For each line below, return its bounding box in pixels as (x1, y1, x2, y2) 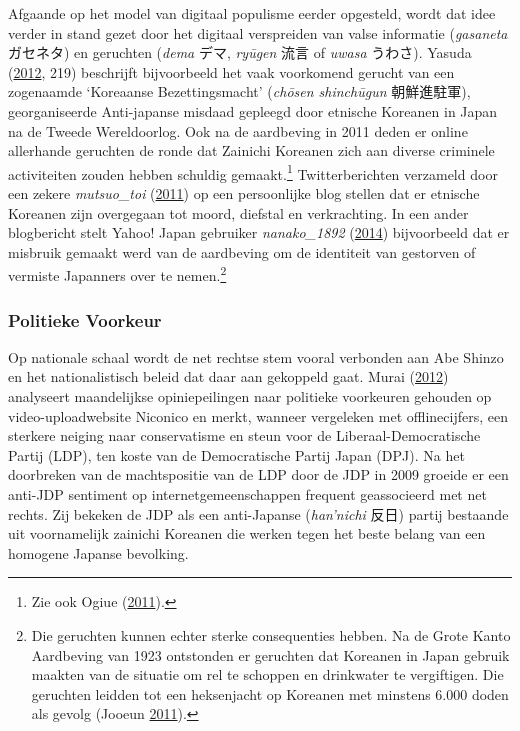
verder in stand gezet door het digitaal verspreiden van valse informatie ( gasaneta (8, 22, 508, 43)
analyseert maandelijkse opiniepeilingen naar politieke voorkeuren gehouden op (8, 386, 492, 407)
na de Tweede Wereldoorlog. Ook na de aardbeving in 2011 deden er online (8, 120, 468, 141)
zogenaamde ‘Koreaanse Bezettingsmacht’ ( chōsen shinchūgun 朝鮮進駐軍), (8, 81, 471, 102)
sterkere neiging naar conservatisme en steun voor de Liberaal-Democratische (8, 425, 481, 446)
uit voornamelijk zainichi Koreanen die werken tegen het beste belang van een (8, 523, 486, 544)
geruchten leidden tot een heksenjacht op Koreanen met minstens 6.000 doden (31, 683, 509, 704)
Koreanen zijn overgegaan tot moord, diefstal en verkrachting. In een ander (8, 202, 469, 223)
